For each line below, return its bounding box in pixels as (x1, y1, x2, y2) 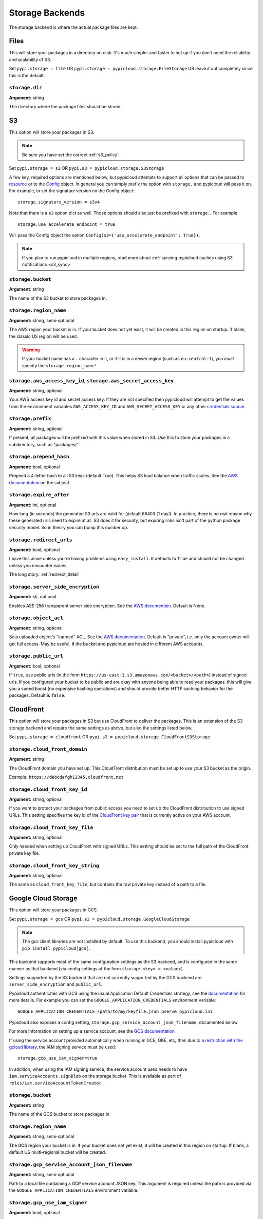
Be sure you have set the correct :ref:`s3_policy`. (22, 152, 120, 157)
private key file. (9, 850, 40, 856)
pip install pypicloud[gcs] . (22, 945, 91, 951)
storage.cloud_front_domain (9, 746, 88, 752)
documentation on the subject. (9, 479, 71, 485)
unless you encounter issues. (9, 562, 68, 568)
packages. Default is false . (9, 692, 66, 698)
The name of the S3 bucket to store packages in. (9, 295, 107, 301)
